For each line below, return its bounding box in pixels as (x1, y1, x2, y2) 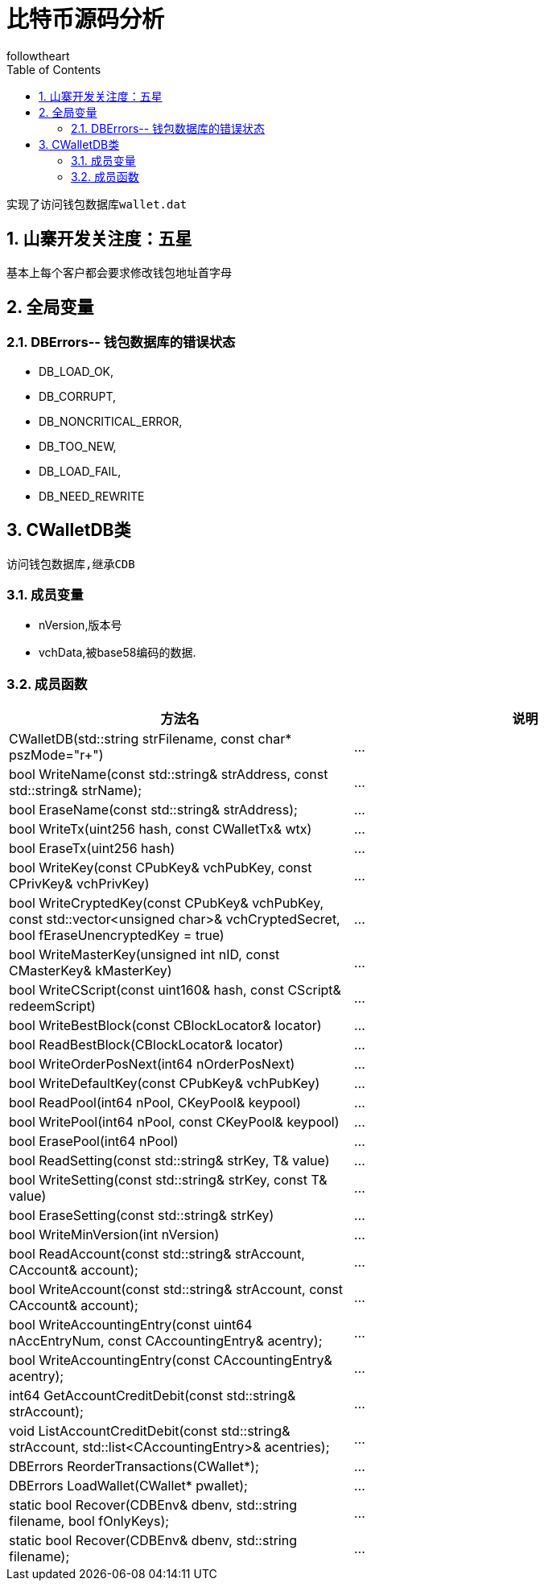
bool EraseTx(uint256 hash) (9, 840, 175, 857)
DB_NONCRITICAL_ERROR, (39, 414, 183, 428)
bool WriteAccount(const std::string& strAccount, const (9, 1281, 344, 1298)
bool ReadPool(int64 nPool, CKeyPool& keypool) (9, 1094, 301, 1111)
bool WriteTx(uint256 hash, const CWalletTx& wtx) (9, 821, 312, 838)
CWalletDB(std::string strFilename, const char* (9, 731, 292, 748)
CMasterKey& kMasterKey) (9, 963, 172, 979)
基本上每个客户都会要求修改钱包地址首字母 (6, 265, 232, 279)
